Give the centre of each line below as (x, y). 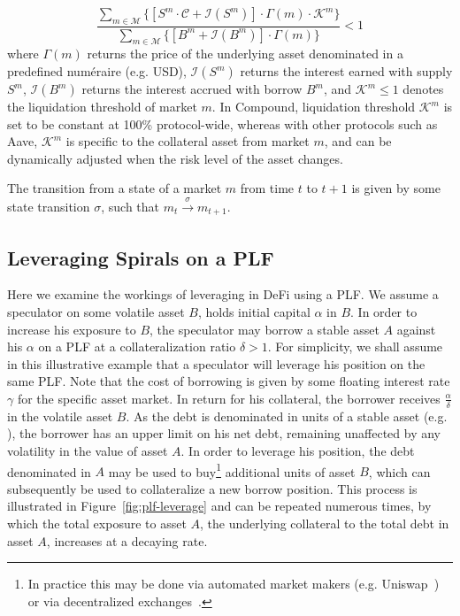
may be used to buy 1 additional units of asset (232, 470)
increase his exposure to (72, 329)
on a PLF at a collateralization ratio (137, 346)
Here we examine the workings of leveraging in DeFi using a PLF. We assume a (223, 294)
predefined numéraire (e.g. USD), (97, 71)
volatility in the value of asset (88, 450)
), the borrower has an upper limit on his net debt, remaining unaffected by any (224, 433)
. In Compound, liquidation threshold (314, 107)
